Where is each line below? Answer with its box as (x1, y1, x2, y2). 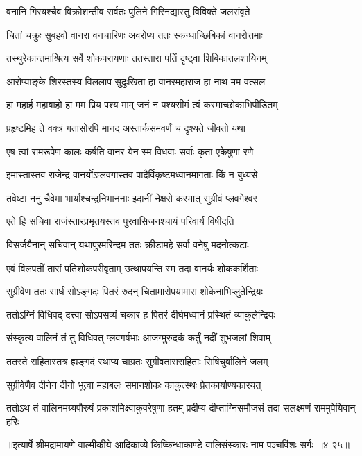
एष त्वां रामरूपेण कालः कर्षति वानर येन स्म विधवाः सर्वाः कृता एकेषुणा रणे (6, 144, 254, 158)
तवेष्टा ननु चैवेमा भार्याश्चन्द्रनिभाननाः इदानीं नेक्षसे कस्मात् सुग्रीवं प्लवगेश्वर (6, 190, 257, 205)
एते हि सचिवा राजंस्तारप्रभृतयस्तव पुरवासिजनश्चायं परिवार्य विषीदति (6, 214, 234, 228)
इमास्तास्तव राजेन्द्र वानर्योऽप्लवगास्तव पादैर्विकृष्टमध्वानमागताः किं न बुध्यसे (6, 167, 258, 182)
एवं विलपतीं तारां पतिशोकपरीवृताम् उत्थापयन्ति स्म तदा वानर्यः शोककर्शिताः (6, 260, 258, 275)
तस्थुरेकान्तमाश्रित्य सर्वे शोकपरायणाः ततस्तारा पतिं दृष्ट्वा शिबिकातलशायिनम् (6, 51, 267, 65)
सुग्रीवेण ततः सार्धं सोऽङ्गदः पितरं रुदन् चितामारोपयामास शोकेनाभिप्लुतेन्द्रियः (6, 284, 263, 298)
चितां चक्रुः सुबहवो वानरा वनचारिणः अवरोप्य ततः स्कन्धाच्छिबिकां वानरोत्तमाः (6, 27, 263, 42)
